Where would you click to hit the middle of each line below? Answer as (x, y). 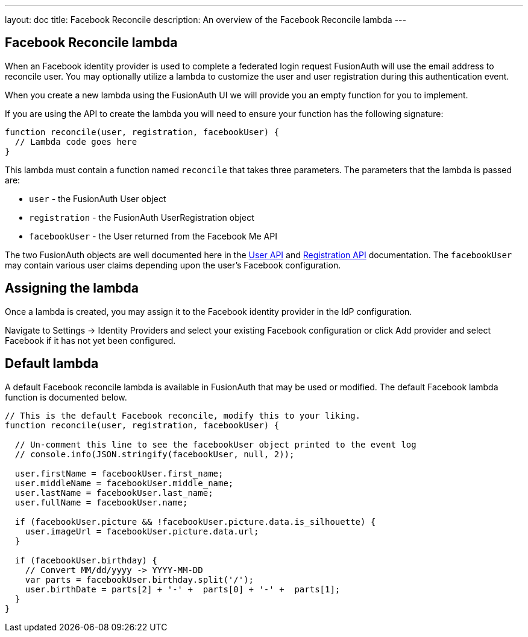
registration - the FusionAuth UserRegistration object (142, 217)
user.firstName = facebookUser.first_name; (119, 473)
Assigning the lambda (72, 288)
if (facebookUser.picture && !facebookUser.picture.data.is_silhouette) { (195, 521)
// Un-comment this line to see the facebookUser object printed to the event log (215, 444)
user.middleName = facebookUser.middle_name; (124, 483)
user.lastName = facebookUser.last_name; (114, 493)
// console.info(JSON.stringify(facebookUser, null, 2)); (155, 454)
